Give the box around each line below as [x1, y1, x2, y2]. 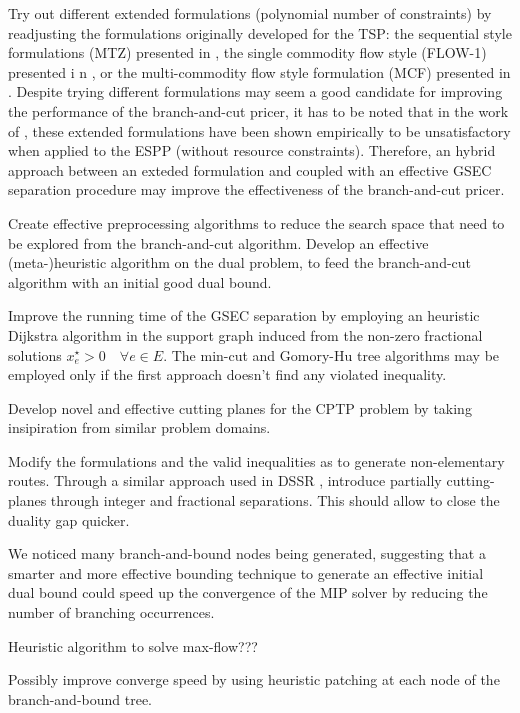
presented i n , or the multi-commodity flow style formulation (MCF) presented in [8, 61, 511, 82]
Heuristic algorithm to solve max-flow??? [8, 635, 258, 656]
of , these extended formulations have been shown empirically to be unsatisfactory [8, 120, 511, 141]
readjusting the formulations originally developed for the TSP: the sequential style [8, 22, 512, 43]
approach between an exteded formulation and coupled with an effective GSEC [8, 159, 492, 180]
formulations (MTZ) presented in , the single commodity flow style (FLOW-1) [8, 42, 487, 63]
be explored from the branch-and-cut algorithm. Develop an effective [8, 232, 429, 253]
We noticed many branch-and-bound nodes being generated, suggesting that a [8, 543, 486, 564]
